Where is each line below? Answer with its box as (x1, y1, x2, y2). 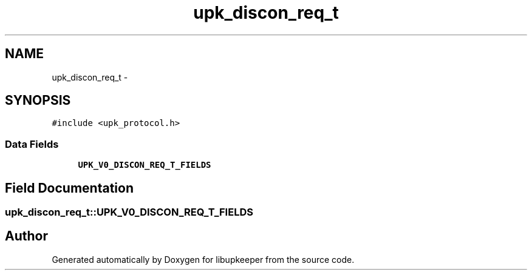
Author (5, 228, 48, 244)
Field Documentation (5, 180, 134, 196)
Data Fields (5, 137, 59, 150)
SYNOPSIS (5, 93, 71, 108)
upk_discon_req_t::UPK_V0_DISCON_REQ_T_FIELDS (5, 206, 253, 219)
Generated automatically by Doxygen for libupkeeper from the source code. (52, 254, 355, 265)
